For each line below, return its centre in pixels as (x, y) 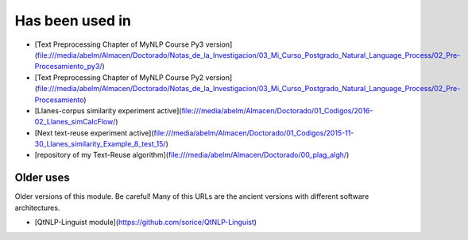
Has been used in (73, 21)
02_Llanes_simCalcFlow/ (75, 122)
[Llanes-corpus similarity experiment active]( (108, 110)
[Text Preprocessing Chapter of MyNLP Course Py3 (119, 44)
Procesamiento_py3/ (68, 67)
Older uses (43, 178)
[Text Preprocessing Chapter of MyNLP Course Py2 (119, 77)
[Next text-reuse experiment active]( (94, 133)
